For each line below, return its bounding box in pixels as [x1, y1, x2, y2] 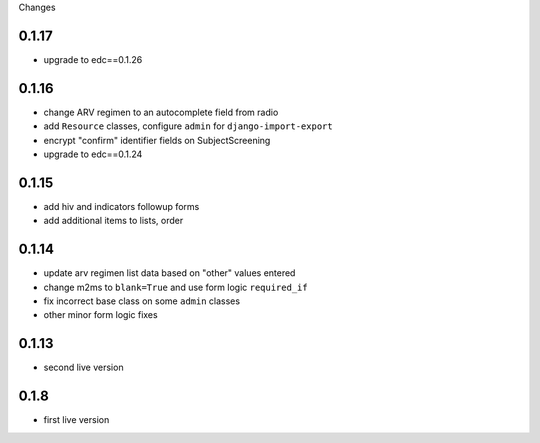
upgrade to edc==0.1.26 [43, 53, 143, 65]
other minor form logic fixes [43, 309, 159, 321]
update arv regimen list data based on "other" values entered [43, 267, 296, 279]
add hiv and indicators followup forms [43, 200, 200, 212]
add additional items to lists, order [43, 215, 184, 227]
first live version [43, 414, 110, 426]
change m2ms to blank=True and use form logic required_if [43, 281, 309, 293]
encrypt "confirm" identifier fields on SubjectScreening [43, 134, 271, 146]
